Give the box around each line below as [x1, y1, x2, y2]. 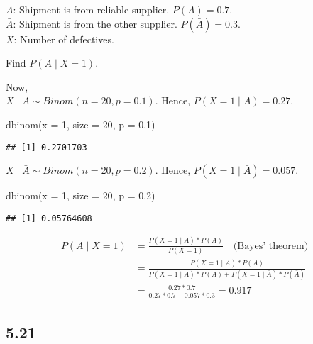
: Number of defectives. [13, 31, 114, 46]
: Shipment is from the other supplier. [13, 16, 177, 30]
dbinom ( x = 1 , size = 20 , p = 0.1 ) [6, 116, 155, 131]
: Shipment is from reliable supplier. [13, 2, 170, 16]
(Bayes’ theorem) [233, 240, 309, 251]
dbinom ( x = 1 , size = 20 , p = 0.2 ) [6, 188, 155, 203]
